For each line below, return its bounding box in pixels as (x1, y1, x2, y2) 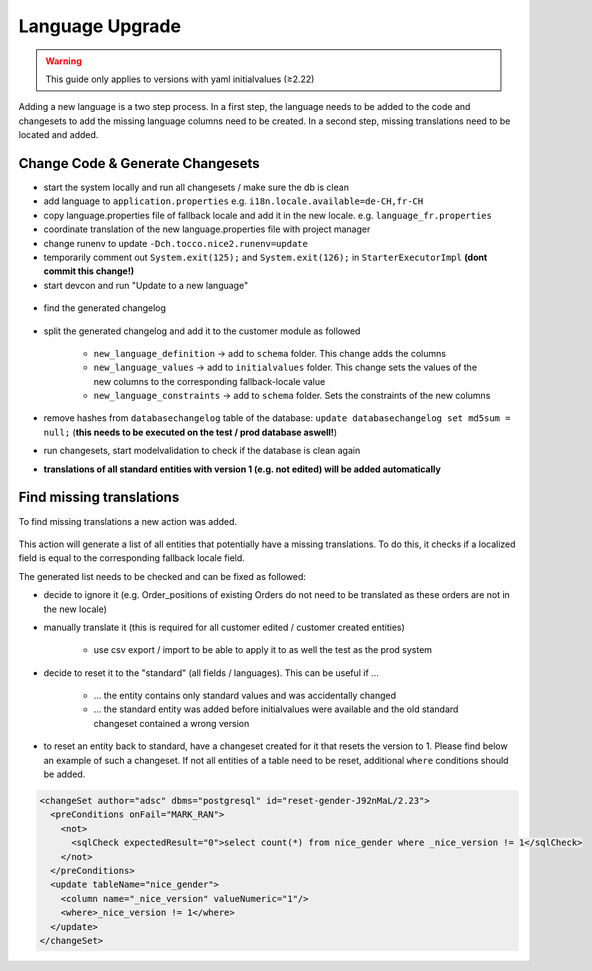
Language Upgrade (18, 15, 182, 37)
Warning (45, 55, 82, 67)
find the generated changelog (43, 302, 167, 314)
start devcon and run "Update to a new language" (43, 279, 249, 291)
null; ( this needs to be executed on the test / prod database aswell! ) (43, 426, 338, 438)
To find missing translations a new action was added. (18, 515, 238, 527)
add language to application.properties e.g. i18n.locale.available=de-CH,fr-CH (43, 195, 424, 207)
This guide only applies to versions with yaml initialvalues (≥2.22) (45, 73, 315, 85)
